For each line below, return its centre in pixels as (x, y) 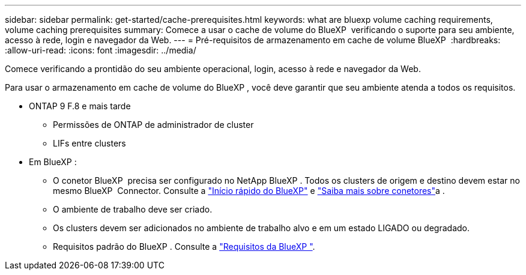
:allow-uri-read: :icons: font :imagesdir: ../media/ (101, 50)
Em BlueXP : (53, 162)
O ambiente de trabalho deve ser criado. (133, 209)
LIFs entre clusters (89, 143)
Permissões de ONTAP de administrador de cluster (153, 125)
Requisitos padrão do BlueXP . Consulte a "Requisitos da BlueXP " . (184, 246)
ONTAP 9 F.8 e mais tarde (80, 106)
